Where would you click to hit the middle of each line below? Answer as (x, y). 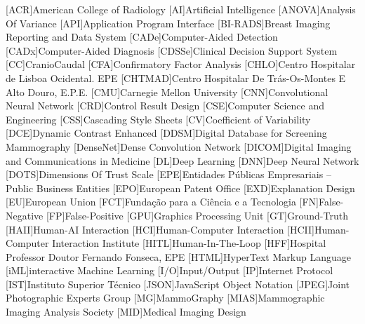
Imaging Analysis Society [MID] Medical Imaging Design (126, 312)
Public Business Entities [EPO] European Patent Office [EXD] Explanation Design (180, 188)
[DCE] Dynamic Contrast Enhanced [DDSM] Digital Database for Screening (166, 133)
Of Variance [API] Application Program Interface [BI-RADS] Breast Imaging (168, 23)
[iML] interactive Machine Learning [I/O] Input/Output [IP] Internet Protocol (170, 270)
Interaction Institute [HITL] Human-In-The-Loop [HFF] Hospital (189, 243)
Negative (25, 215)
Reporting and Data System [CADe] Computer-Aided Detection (142, 37)
